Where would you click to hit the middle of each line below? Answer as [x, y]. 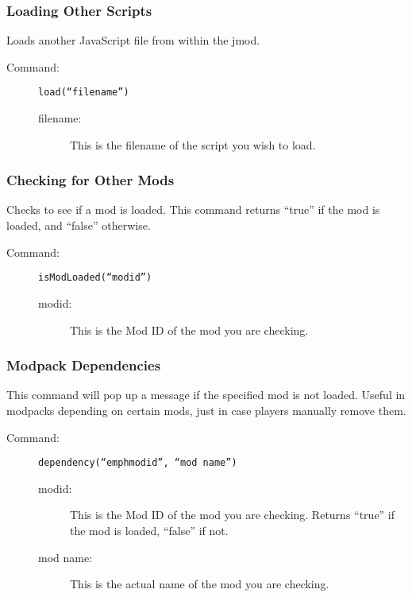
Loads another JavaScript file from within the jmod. [133, 40]
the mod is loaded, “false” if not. [149, 530]
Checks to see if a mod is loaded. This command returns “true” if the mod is [193, 209]
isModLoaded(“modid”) [95, 278]
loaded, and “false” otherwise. [79, 225]
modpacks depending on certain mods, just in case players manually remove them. [206, 410]
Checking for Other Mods [90, 180]
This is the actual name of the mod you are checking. [200, 584]
